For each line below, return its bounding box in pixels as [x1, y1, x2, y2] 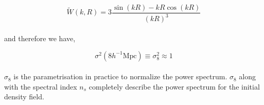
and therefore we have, [4, 33, 76, 43]
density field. [4, 91, 44, 102]
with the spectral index [4, 81, 77, 92]
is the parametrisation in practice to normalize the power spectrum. [13, 71, 227, 82]
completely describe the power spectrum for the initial [89, 81, 260, 92]
